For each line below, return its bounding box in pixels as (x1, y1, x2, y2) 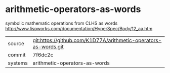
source (8, 40, 24, 47)
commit (8, 51, 26, 58)
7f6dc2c (32, 51, 54, 58)
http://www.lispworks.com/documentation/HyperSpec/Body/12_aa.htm (5, 25, 153, 31)
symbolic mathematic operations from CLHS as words (5, 20, 118, 26)
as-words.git (32, 43, 64, 50)
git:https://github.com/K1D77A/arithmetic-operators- (32, 37, 162, 44)
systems (8, 59, 28, 66)
